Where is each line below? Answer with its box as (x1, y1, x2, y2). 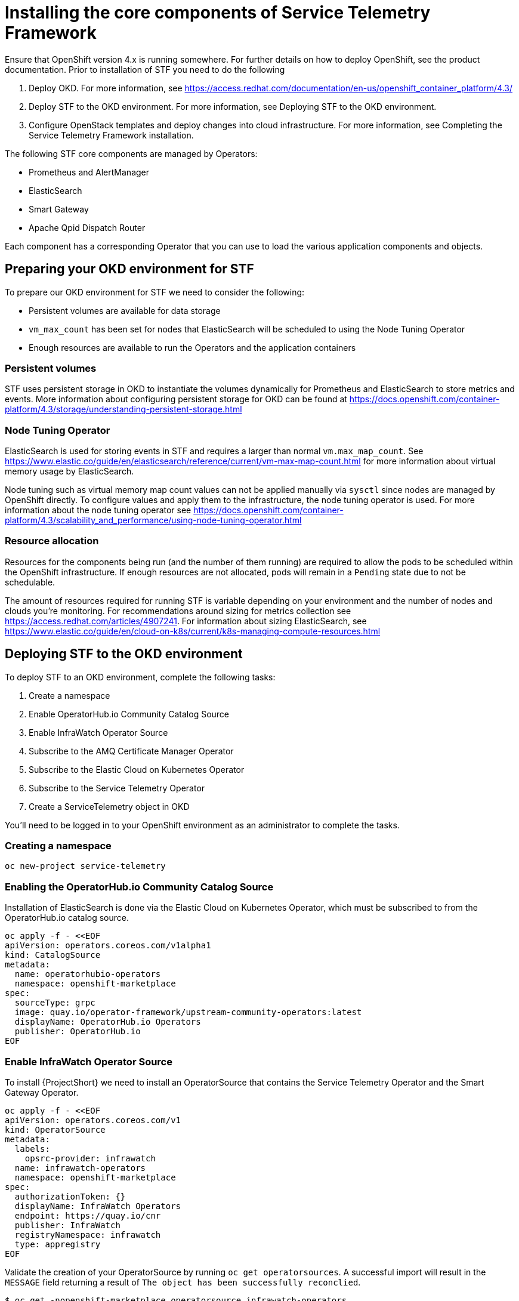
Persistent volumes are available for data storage (29, 305, 221, 316)
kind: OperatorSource (5, 1124, 106, 1134)
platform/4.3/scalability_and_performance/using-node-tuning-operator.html (5, 515, 302, 526)
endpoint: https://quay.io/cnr (14, 1210, 161, 1220)
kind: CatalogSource (5, 950, 101, 960)
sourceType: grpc (14, 998, 95, 1008)
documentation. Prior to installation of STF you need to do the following (5, 64, 285, 75)
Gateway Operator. (5, 1087, 79, 1097)
